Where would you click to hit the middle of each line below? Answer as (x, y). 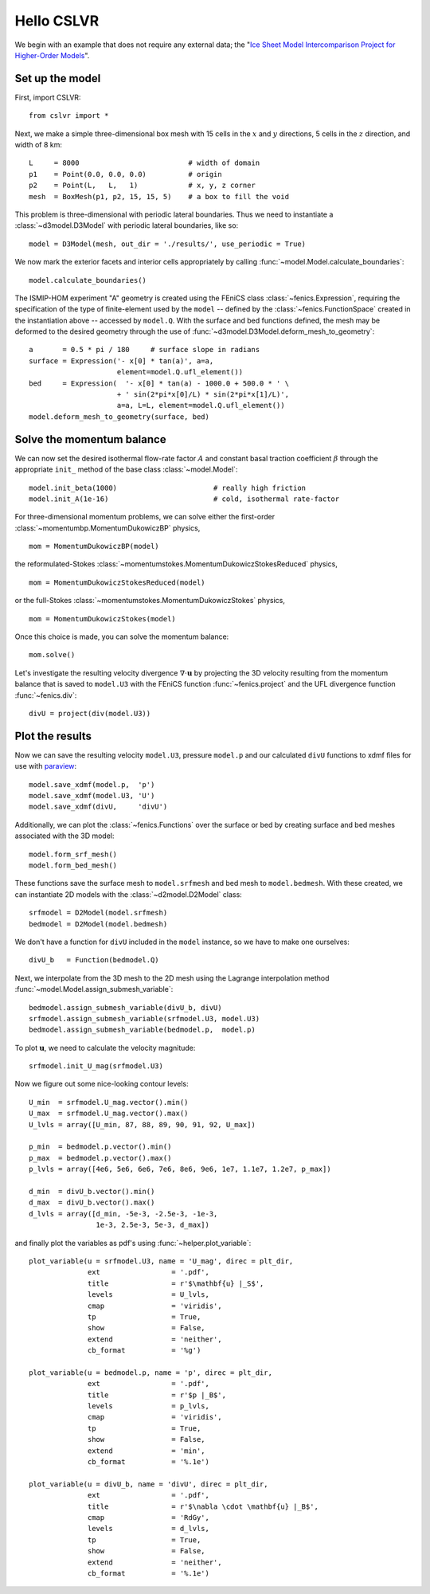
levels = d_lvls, (149, 1529)
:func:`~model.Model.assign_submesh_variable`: (94, 989)
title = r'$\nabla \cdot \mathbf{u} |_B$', (203, 1506)
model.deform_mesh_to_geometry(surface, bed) (119, 417)
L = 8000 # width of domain (145, 163)
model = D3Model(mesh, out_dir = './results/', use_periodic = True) (168, 244)
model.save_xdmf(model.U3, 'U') (92, 796)
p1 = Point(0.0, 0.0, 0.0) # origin (125, 174)
